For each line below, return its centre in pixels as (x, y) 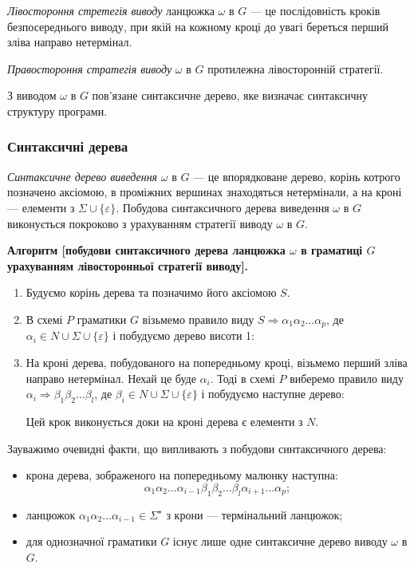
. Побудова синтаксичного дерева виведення (223, 207)
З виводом (32, 95)
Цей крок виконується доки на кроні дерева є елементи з (164, 421)
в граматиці (332, 250)
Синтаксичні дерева (68, 146)
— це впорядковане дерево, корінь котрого (297, 176)
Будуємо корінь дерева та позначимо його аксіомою (151, 292)
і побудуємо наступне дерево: (273, 394)
